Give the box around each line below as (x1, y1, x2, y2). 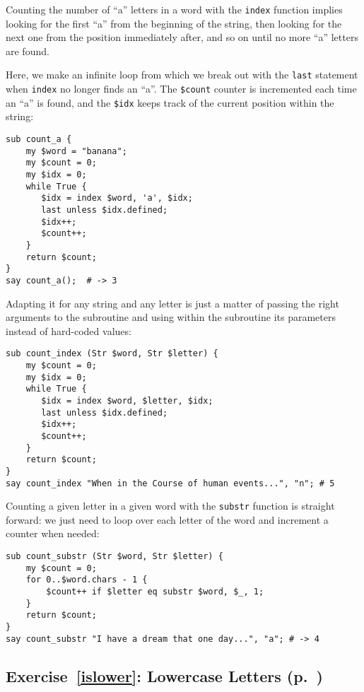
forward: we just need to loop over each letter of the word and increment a (6, 512, 329, 527)
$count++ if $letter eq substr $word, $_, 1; (46, 587, 264, 597)
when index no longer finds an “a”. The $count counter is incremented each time (6, 81, 357, 96)
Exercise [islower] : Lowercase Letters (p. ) (6, 664, 323, 686)
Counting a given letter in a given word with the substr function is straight (6, 498, 335, 513)
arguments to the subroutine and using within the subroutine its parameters (6, 310, 336, 324)
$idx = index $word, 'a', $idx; (41, 193, 193, 204)
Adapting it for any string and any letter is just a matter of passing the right (6, 295, 339, 310)
